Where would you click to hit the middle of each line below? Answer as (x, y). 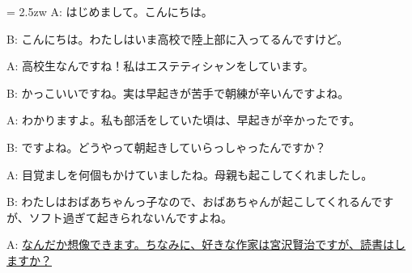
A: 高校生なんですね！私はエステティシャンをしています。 (160, 66)
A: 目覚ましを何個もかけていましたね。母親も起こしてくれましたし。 (190, 174)
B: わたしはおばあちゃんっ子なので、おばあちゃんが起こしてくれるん (189, 202)
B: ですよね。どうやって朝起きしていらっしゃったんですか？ (166, 147)
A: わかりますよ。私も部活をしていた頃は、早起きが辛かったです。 (184, 120)
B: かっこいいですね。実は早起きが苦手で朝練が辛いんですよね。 (178, 92)
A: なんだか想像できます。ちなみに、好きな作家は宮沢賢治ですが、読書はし (206, 244)
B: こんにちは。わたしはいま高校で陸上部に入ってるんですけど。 (178, 38)
